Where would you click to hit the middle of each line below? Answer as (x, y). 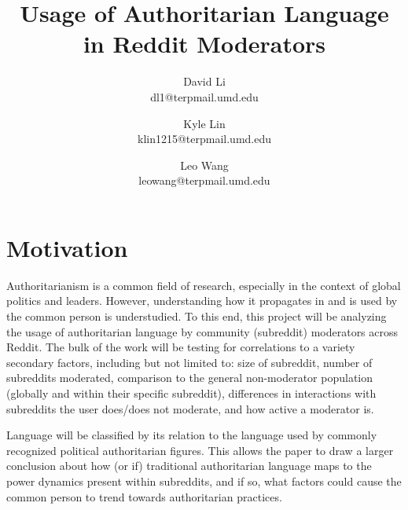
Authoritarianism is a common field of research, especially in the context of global (204, 285)
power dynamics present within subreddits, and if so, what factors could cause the (204, 481)
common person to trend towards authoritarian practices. (144, 496)
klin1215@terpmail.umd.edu (204, 139)
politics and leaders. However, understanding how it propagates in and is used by (202, 301)
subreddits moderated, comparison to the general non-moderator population (190, 378)
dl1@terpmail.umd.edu (204, 96)
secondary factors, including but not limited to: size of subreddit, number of (189, 362)
